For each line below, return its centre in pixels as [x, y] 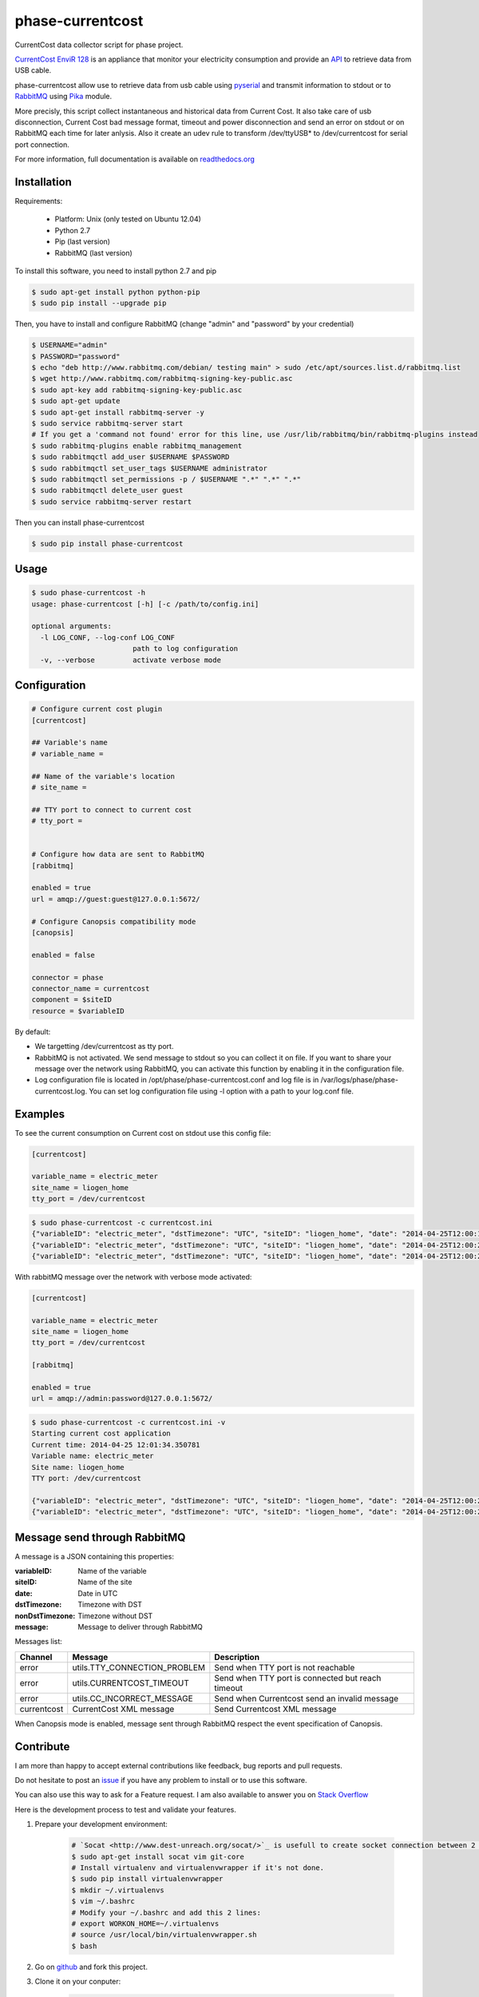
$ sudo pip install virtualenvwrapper [147, 1879]
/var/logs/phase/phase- [360, 1080]
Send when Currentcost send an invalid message [307, 1698]
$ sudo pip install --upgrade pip [99, 303]
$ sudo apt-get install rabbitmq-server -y [118, 412]
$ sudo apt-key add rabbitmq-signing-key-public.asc [137, 390]
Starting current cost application [101, 1433]
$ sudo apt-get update [76, 401]
